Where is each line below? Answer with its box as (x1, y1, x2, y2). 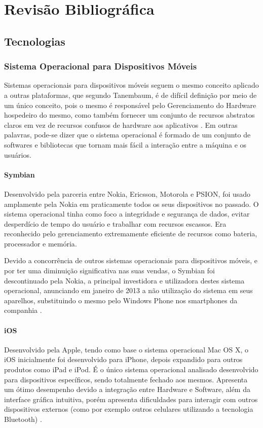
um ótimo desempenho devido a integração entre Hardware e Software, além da (4, 384, 250, 395)
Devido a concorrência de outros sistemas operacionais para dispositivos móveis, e (4, 255, 257, 266)
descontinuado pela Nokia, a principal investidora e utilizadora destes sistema (4, 275, 245, 286)
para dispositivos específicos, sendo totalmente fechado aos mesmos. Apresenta (4, 374, 248, 384)
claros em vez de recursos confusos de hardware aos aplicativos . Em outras (4, 119, 238, 130)
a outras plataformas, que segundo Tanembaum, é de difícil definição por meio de (4, 89, 257, 100)
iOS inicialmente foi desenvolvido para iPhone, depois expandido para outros (4, 354, 243, 365)
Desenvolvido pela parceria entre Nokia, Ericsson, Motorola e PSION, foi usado (4, 188, 251, 199)
